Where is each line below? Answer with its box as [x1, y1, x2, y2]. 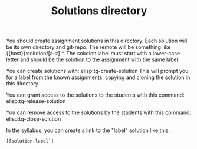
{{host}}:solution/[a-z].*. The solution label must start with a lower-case [6, 50, 180, 57]
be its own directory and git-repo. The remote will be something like [6, 44, 171, 51]
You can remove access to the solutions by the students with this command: [6, 109, 192, 116]
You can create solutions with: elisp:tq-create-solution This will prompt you [6, 68, 189, 75]
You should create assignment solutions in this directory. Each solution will [6, 37, 188, 45]
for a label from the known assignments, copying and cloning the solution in [6, 74, 191, 81]
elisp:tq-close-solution [6, 115, 61, 122]
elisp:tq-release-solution [6, 98, 66, 105]
